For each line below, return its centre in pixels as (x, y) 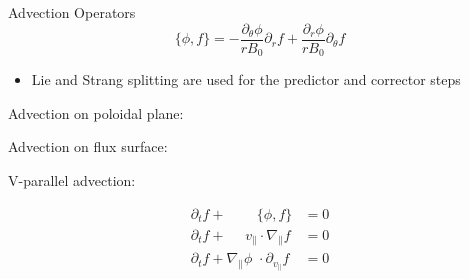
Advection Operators (72, 12)
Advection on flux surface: (88, 146)
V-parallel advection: (72, 179)
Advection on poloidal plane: (96, 112)
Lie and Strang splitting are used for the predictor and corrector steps (246, 79)
